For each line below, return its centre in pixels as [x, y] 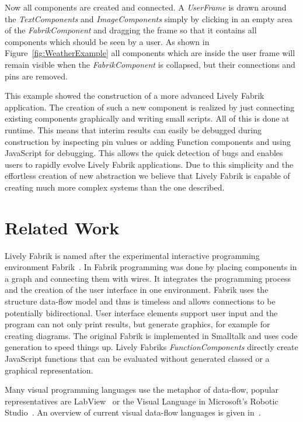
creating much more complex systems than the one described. [115, 187]
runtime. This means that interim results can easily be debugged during [133, 129]
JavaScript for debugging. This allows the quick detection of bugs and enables [144, 153]
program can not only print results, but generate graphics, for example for [137, 324]
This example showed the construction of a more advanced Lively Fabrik [135, 96]
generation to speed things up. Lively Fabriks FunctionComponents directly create [151, 347]
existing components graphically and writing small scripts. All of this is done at [147, 118]
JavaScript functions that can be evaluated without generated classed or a [137, 358]
